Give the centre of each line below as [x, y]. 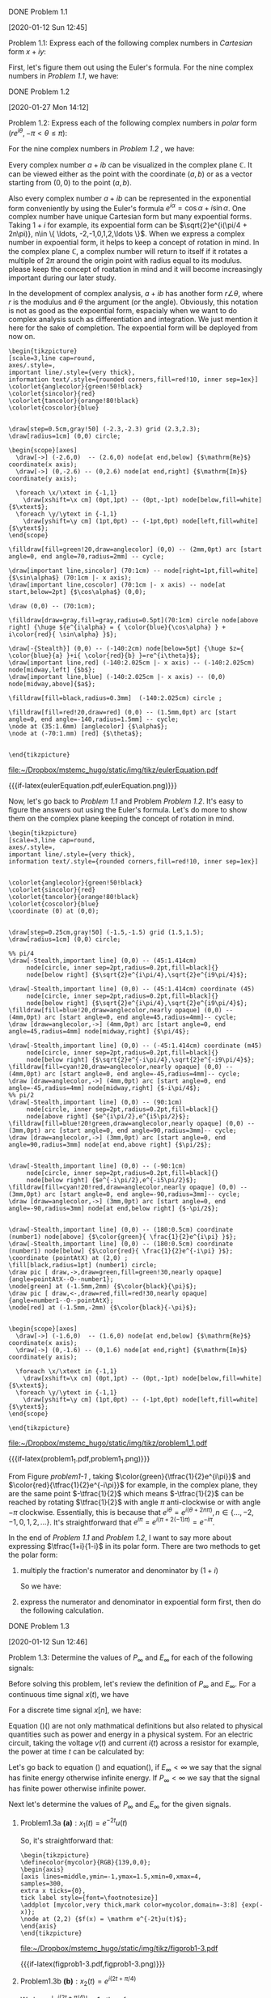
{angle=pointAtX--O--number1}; [61, 1279]
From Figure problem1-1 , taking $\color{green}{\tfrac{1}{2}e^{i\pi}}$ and [129, 1477]
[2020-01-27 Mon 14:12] [49, 107]
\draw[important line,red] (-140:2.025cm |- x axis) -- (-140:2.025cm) [131, 663]
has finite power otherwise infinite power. [77, 1788]
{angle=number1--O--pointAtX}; [61, 1301]
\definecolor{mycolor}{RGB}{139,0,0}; [85, 1862]
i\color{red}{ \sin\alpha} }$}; [63, 634]
